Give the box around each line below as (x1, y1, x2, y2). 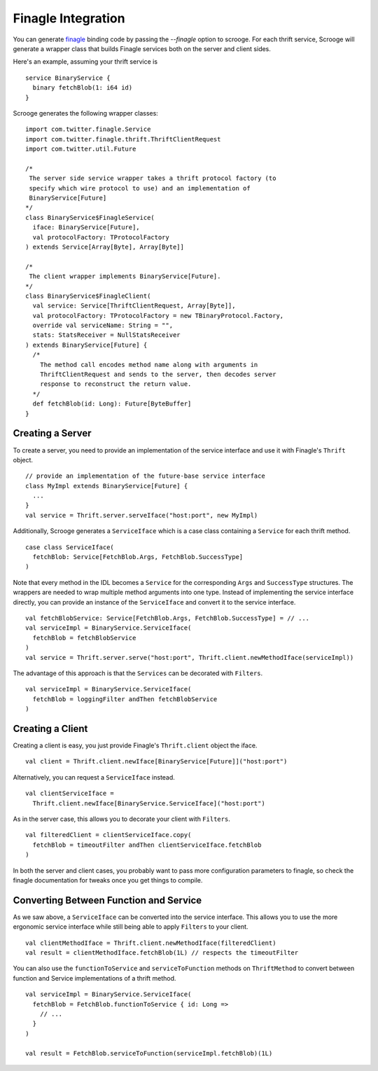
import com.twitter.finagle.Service (25, 125, 151, 133)
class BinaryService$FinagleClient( (25, 291, 151, 300)
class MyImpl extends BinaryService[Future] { (25, 482, 188, 490)
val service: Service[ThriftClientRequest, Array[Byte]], (32, 302, 236, 310)
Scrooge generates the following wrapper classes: (13, 109, 159, 117)
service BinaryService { (25, 74, 111, 82)
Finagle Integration (13, 11, 125, 26)
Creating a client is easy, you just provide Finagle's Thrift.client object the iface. (13, 741, 258, 749)
